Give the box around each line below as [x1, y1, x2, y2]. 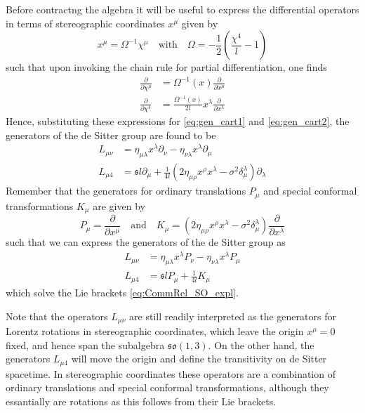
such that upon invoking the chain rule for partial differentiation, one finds [6, 60, 327, 74]
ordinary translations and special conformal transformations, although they [6, 380, 329, 395]
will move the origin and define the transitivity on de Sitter [71, 351, 327, 366]
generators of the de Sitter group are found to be [6, 127, 216, 142]
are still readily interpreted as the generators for [129, 308, 336, 323]
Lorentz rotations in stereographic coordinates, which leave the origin [6, 323, 304, 338]
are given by [93, 198, 145, 213]
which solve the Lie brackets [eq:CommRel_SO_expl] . [6, 284, 239, 299]
